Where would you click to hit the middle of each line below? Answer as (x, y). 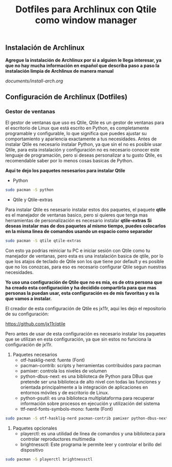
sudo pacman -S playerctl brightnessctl (49, 459)
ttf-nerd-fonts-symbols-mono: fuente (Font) (67, 409)
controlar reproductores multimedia (58, 439)
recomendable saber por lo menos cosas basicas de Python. (69, 161)
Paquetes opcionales (35, 428)
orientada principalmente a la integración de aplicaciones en (84, 387)
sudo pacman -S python (29, 190)
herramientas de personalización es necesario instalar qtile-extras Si (79, 221)
